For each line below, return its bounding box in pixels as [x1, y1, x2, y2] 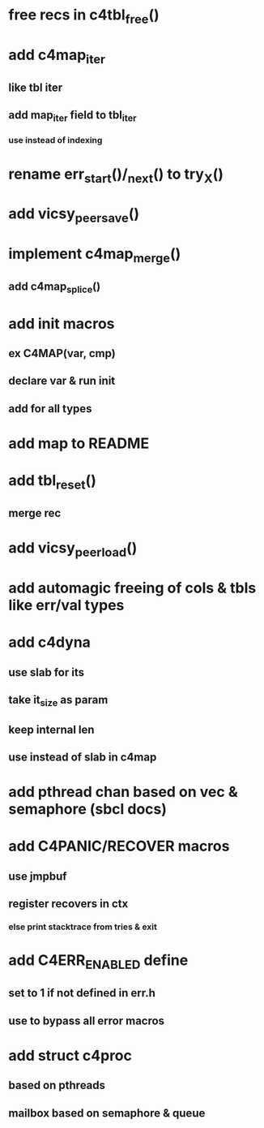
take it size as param [8, 693, 109, 709]
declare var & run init [8, 374, 116, 388]
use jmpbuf [8, 869, 67, 883]
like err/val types [8, 596, 125, 614]
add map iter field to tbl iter [8, 108, 137, 124]
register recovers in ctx [8, 897, 129, 911]
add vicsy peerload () [8, 539, 138, 560]
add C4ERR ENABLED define [8, 951, 189, 972]
